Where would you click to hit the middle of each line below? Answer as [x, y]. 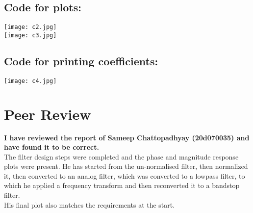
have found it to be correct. [51, 147]
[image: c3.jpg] [30, 35]
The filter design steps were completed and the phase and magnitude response [121, 156]
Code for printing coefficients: [81, 61]
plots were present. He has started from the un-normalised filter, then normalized [126, 166]
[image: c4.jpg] [30, 81]
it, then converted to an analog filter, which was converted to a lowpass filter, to [125, 175]
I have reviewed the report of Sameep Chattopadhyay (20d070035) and [127, 137]
